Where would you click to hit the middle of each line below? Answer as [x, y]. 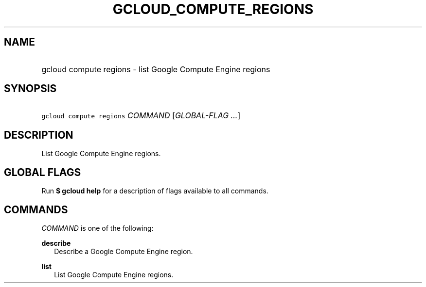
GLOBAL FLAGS [43, 172]
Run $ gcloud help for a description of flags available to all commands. [155, 191]
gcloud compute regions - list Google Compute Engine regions [156, 69]
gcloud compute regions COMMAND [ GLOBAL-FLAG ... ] [141, 116]
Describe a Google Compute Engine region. [124, 251]
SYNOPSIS [30, 89]
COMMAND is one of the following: [98, 228]
